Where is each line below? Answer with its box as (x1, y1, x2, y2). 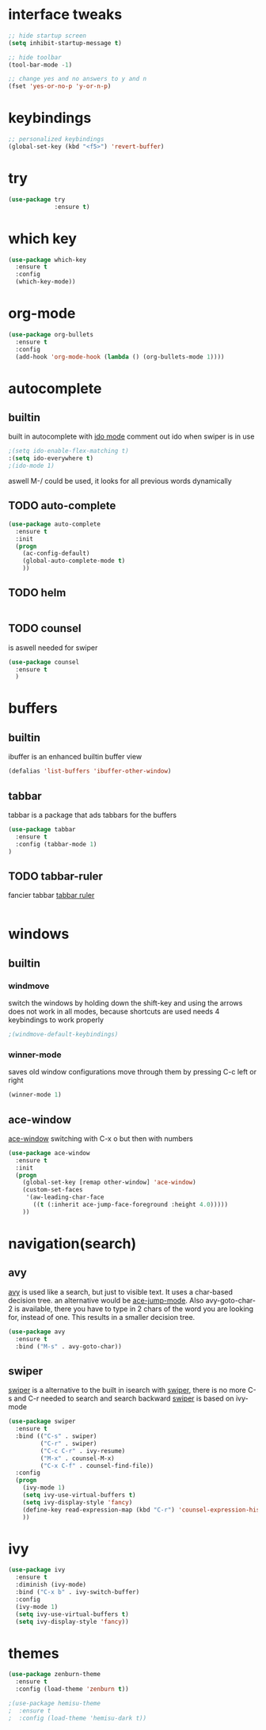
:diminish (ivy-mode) (15, 1581, 87, 1589)
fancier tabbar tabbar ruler (8, 891, 95, 900)
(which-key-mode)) (15, 278, 77, 286)
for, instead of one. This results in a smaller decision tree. (8, 1312, 196, 1321)
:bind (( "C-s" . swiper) (15, 1432, 97, 1440)
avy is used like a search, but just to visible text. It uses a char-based (8, 1287, 234, 1296)
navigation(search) (8, 1235, 137, 1253)
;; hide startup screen (8, 32, 87, 40)
